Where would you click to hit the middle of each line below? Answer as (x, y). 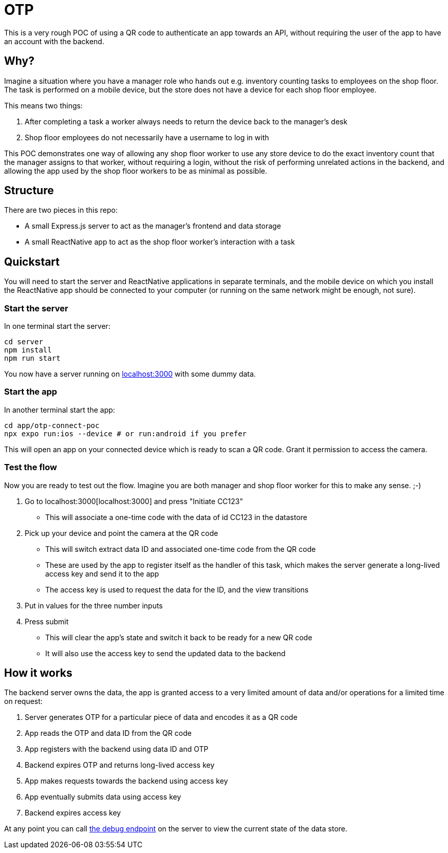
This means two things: (43, 105)
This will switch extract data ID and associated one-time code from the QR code (181, 549)
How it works (38, 673)
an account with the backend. (54, 41)
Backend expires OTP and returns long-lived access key (120, 765)
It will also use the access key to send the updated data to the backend (165, 653)
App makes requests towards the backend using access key (126, 781)
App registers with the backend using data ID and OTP (117, 749)
